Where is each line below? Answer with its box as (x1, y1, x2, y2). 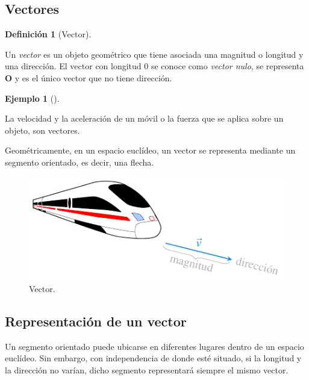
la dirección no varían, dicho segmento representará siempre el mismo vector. (5, 363, 289, 376)
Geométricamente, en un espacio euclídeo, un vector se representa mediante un (5, 144, 296, 157)
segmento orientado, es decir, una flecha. (5, 155, 154, 168)
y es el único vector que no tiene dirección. (14, 71, 172, 84)
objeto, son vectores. (5, 123, 80, 136)
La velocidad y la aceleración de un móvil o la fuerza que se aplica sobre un (5, 112, 284, 125)
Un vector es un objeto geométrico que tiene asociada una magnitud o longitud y (5, 48, 304, 60)
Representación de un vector (5, 311, 187, 330)
